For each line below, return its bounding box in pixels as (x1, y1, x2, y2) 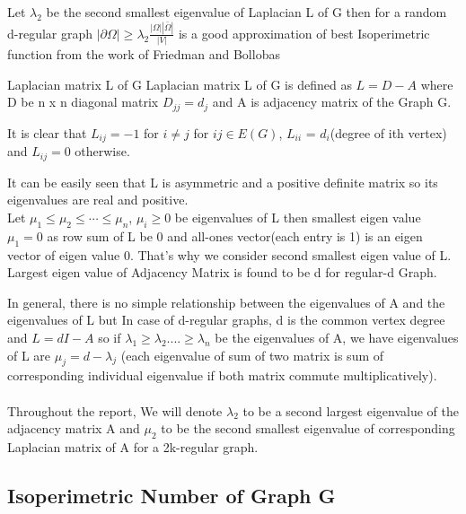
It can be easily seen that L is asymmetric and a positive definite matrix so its (7, 172, 438, 191)
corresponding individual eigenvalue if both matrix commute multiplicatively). (7, 366, 437, 385)
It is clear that (7, 123, 87, 142)
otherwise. (75, 142, 130, 161)
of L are (7, 345, 51, 364)
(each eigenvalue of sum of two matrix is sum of (120, 345, 384, 364)
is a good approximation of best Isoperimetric (178, 23, 430, 42)
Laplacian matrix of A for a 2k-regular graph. (7, 437, 259, 456)
